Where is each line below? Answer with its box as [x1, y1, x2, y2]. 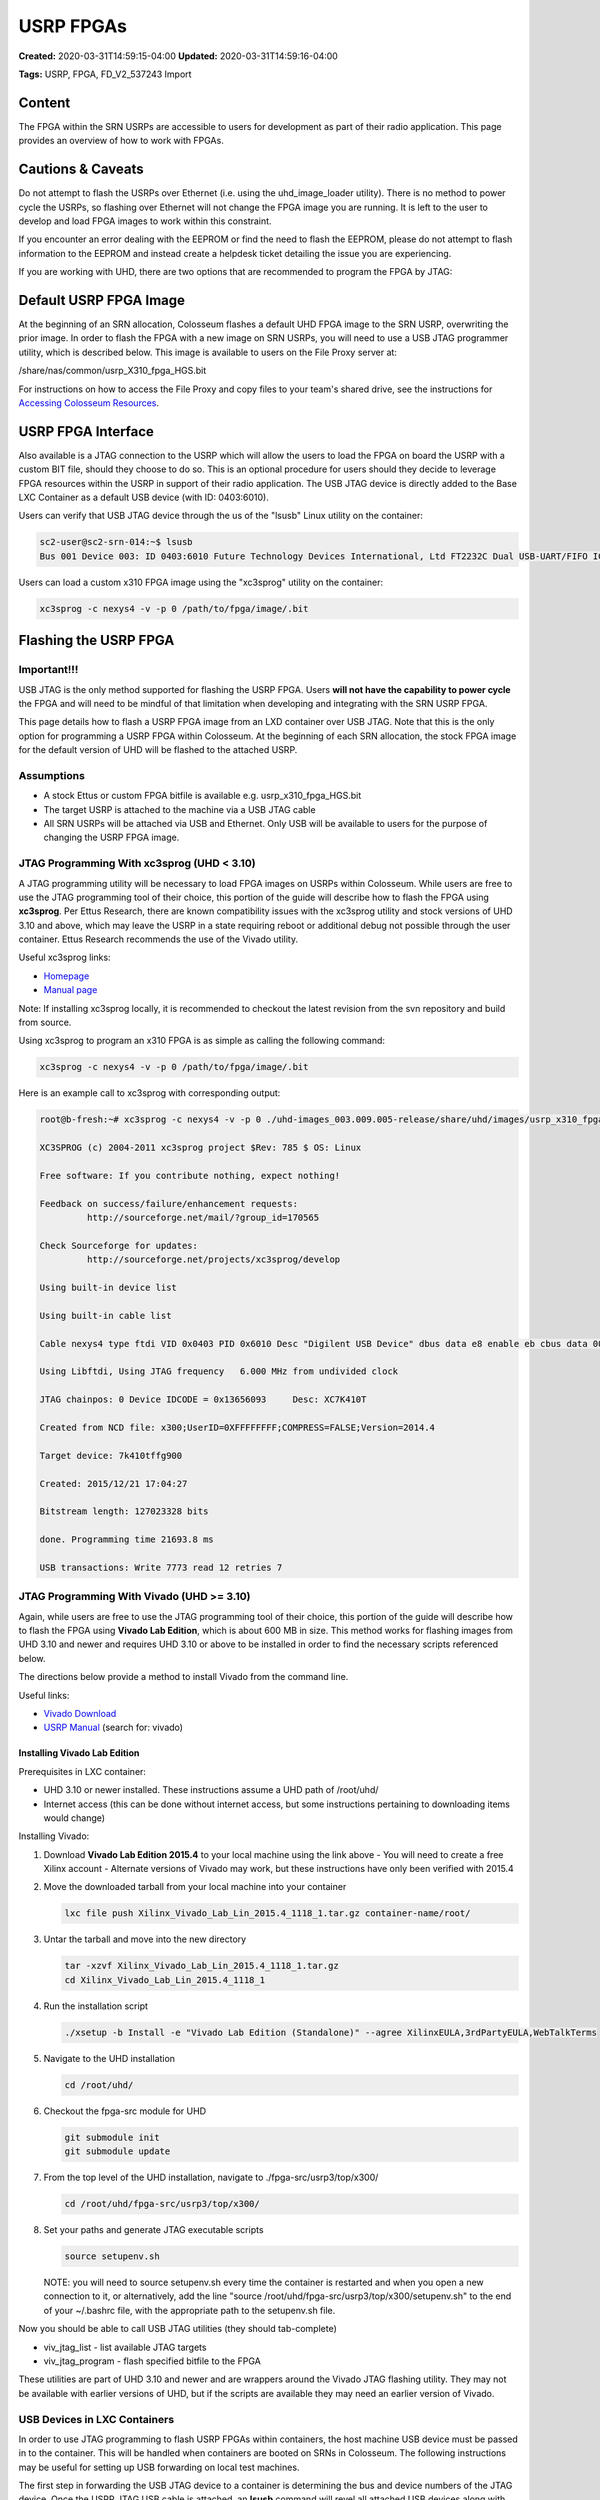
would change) [43, 1811, 105, 1824]
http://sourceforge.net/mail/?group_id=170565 [86, 1212, 320, 1224]
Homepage [43, 970, 90, 982]
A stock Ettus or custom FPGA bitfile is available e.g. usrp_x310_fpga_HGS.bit [43, 790, 362, 802]
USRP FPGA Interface [18, 423, 155, 440]
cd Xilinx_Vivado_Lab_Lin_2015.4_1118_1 [64, 1974, 265, 1985]
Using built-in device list [39, 1282, 177, 1294]
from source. [18, 1016, 72, 1029]
